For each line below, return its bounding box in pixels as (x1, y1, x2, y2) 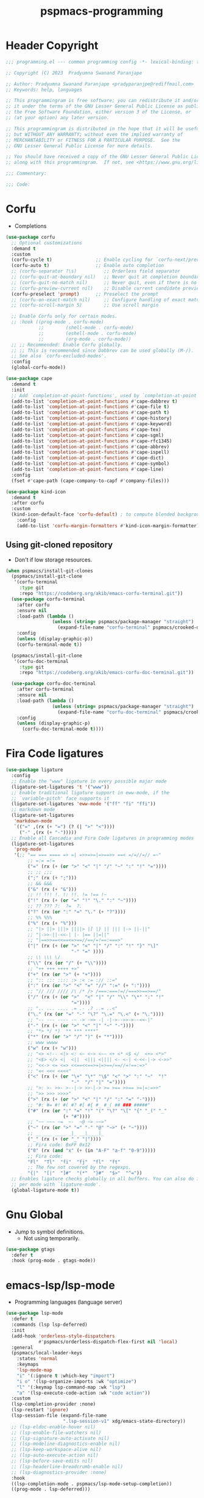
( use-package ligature (5, 767, 63, 773)
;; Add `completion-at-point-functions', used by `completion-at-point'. (11, 392, 202, 398)
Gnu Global (5, 1208, 63, 1221)
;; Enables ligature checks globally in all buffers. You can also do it (11, 1176, 202, 1182)
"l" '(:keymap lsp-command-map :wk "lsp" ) (16, 1384, 126, 1390)
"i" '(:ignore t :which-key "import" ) (16, 1373, 115, 1379)
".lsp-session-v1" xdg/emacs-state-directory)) (63, 1418, 186, 1424)
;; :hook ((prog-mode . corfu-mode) (11, 319, 104, 325)
